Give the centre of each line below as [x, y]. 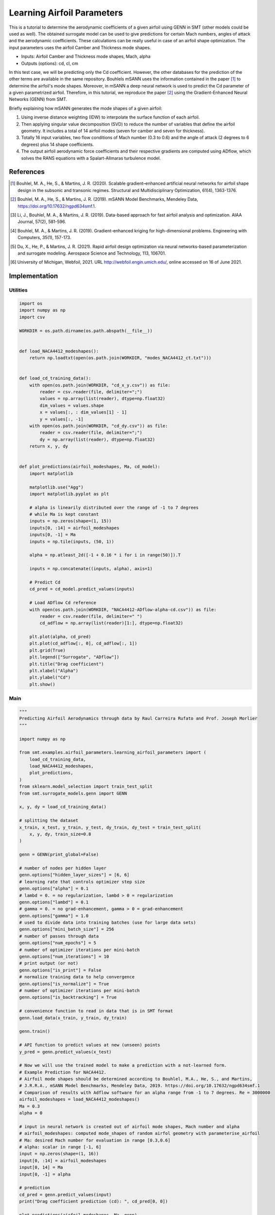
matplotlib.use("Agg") [56, 487]
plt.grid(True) [47, 650]
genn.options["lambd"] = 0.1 [54, 902]
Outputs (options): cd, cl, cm [50, 63]
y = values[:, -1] [61, 419]
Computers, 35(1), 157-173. [44, 238]
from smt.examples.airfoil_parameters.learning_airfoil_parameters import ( [113, 753]
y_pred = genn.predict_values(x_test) [65, 1052]
